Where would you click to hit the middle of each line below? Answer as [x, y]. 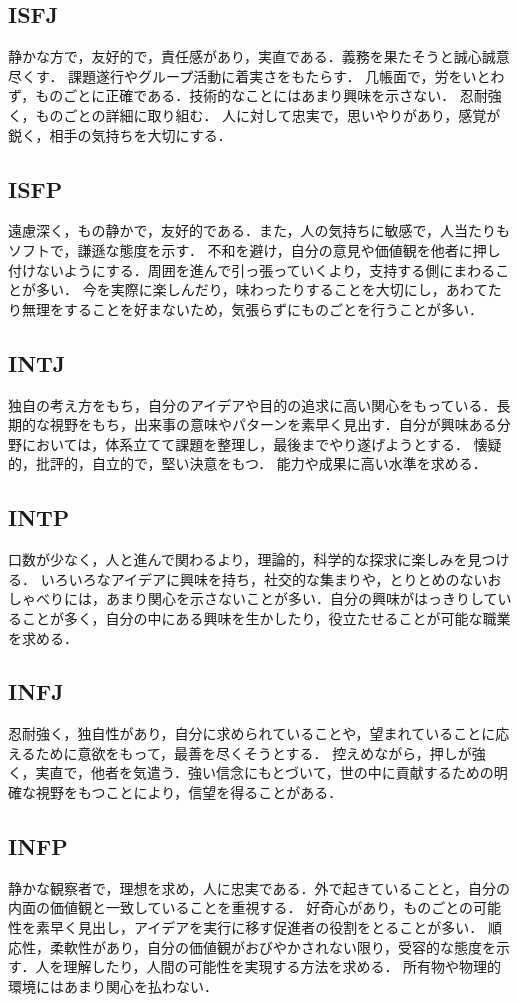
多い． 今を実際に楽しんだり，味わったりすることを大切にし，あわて [261, 289]
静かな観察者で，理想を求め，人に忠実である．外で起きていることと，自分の [259, 887]
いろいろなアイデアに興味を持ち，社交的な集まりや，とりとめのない [264, 578]
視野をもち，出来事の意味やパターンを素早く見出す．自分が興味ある [273, 424]
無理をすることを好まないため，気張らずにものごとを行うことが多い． [252, 308]
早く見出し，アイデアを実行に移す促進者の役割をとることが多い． [266, 927]
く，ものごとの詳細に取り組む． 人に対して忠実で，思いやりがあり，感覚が [254, 114]
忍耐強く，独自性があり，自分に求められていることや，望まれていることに [252, 733]
